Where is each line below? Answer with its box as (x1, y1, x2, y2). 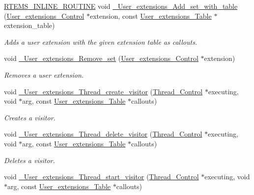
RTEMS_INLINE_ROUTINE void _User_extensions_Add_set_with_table (4, 1, 238, 11)
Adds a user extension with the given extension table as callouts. (4, 36, 198, 47)
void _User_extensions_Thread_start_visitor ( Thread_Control (4, 171, 199, 182)
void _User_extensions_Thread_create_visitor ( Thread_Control (4, 86, 203, 96)
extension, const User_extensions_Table (89, 10, 212, 21)
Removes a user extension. (4, 69, 84, 80)
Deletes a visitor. (4, 155, 55, 165)
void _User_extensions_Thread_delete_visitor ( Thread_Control (4, 129, 202, 139)
